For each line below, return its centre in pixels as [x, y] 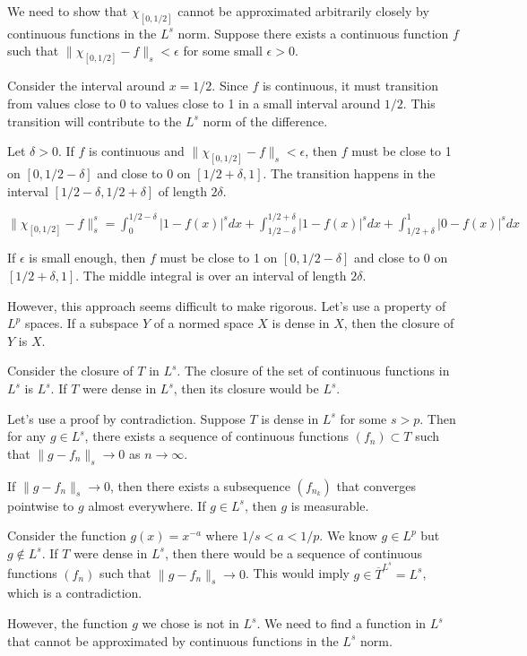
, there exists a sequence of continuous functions [217, 436]
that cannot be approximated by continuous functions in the [173, 640]
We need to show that [68, 11]
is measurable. [330, 505]
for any [27, 436]
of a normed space [203, 323]
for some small [223, 51]
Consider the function [67, 535]
